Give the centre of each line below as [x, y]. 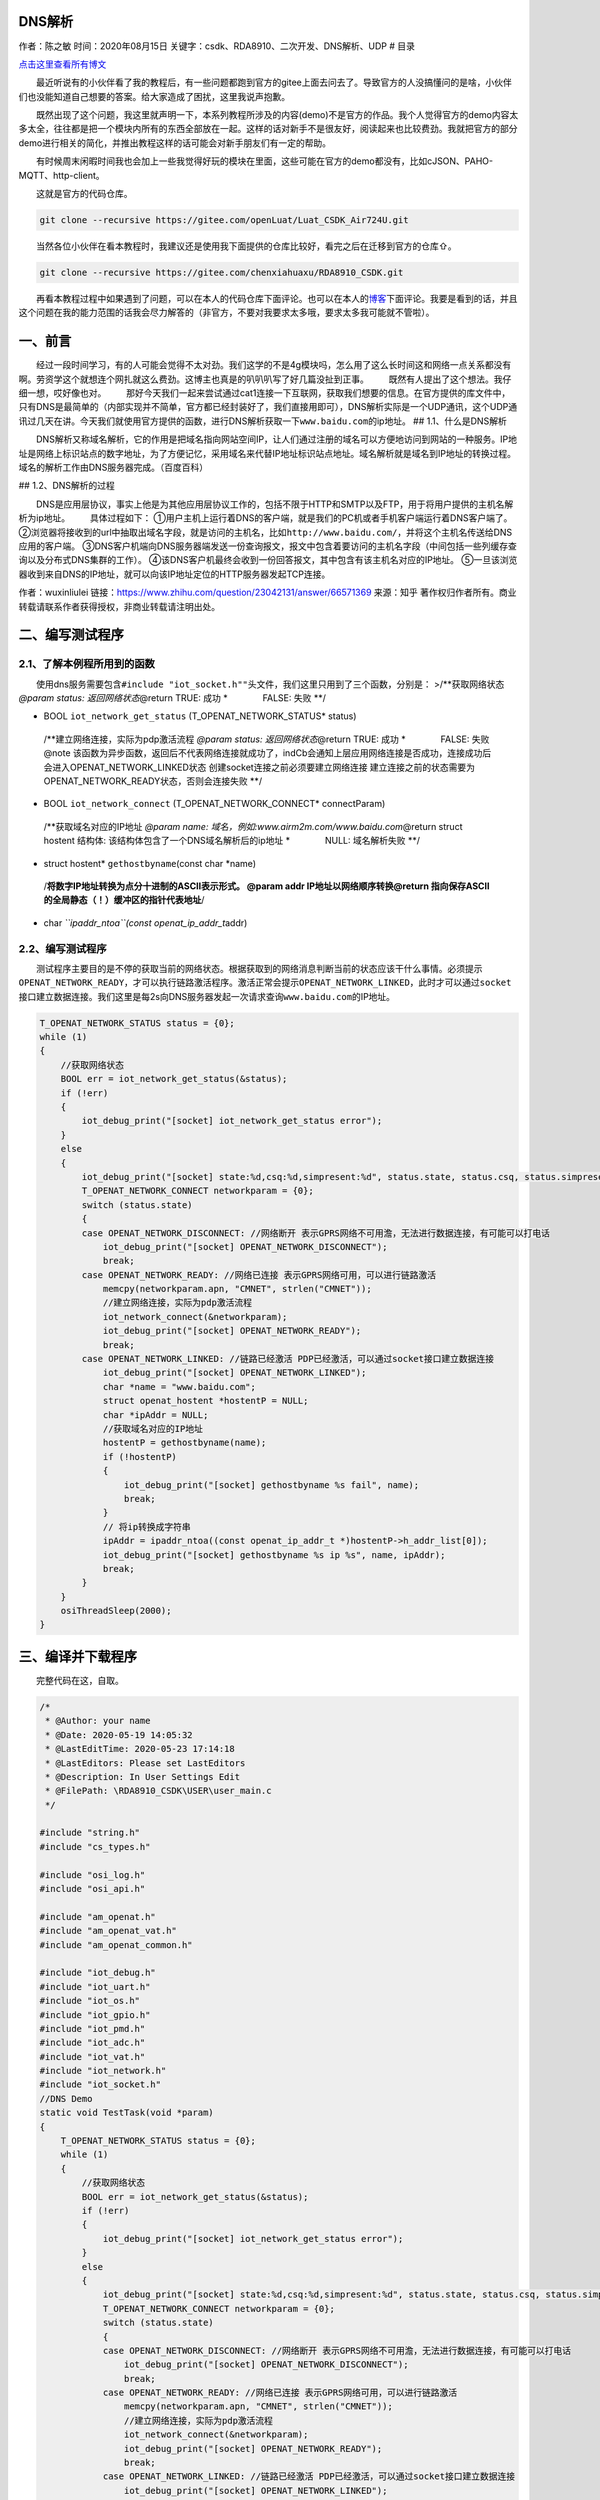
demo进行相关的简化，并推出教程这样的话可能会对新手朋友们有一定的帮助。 [175, 142]
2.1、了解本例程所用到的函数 [86, 664]
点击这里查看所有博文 [62, 64]
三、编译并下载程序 [77, 1656]
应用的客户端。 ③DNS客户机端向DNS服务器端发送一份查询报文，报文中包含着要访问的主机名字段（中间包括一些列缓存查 [267, 546]
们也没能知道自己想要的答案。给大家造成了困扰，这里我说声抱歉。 [154, 96]
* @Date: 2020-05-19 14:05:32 [119, 1734]
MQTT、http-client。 [61, 175]
